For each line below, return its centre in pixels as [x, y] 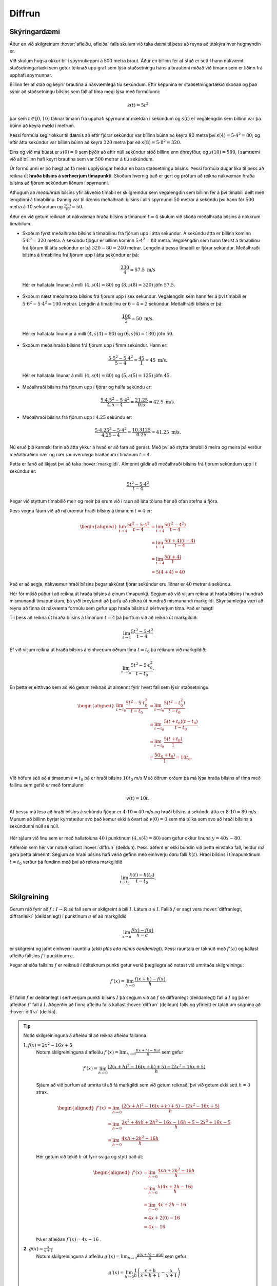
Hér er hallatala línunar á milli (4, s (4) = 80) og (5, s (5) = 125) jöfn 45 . [97, 375]
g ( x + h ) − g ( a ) [150, 1255]
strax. [42, 1092]
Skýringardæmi [35, 32]
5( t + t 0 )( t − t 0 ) [181, 722]
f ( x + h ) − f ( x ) [150, 979]
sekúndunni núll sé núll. [34, 826]
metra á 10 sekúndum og [36, 207]
